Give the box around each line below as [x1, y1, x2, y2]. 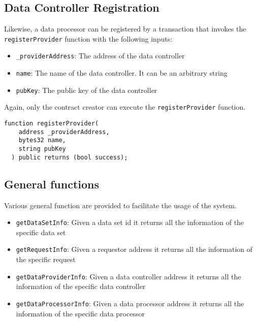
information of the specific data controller [16, 281, 146, 292]
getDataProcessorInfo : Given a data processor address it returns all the [16, 298, 244, 308]
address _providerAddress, [18, 128, 110, 136]
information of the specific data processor [16, 308, 145, 318]
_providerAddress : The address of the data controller [16, 50, 185, 61]
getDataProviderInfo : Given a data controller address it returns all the [16, 271, 241, 281]
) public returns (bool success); [11, 153, 128, 161]
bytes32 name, [18, 137, 66, 144]
